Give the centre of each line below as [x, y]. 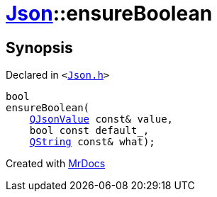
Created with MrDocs [56, 164]
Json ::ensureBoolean [109, 13]
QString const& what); [92, 142]
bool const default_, [89, 131]
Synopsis [39, 47]
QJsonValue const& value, [101, 119]
